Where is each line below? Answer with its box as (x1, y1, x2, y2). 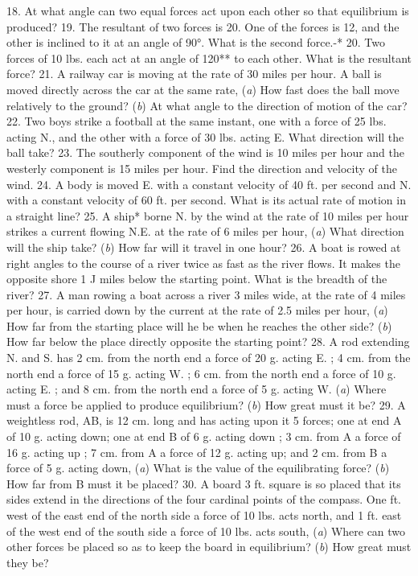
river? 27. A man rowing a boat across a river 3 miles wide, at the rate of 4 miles (6, 286, 406, 302)
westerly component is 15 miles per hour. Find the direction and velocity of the (6, 159, 397, 176)
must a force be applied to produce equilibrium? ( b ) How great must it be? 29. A (6, 396, 406, 413)
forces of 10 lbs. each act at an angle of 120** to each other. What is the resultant (6, 49, 412, 66)
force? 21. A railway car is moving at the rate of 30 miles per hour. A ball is (6, 65, 382, 82)
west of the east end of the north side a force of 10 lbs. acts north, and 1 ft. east (6, 507, 402, 523)
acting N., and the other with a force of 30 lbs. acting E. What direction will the (6, 128, 404, 145)
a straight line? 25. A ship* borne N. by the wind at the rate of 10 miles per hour (6, 207, 409, 224)
